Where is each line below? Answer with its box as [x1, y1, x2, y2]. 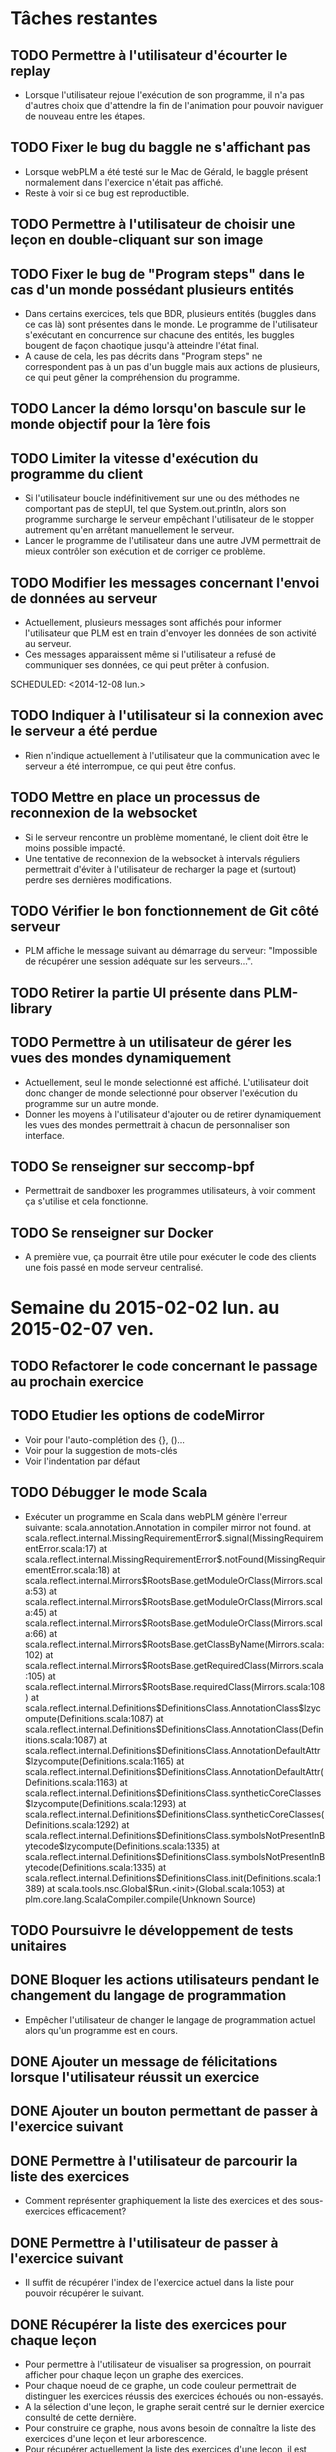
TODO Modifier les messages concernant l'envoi [10, 574, 320, 591]
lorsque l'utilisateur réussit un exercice [10, 2069, 260, 2086]
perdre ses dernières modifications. [24, 873, 172, 886]
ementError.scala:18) [24, 1563, 111, 1576]
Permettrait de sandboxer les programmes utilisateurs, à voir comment [24, 1185, 316, 1197]
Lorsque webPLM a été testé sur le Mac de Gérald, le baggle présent [24, 165, 309, 177]
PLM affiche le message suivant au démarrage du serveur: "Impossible [24, 945, 318, 957]
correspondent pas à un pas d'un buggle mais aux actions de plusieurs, [24, 361, 321, 373]
